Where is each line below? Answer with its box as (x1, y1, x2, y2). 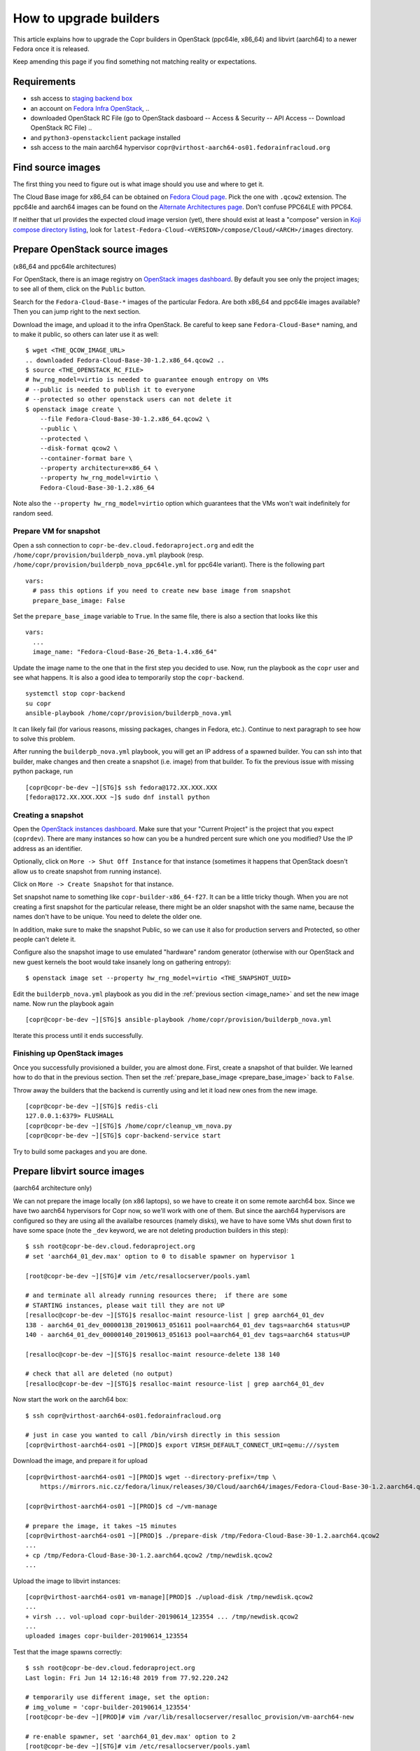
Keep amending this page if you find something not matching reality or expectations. (13, 57, 257, 66)
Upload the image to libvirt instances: (13, 1577, 120, 1585)
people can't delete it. (13, 935, 76, 943)
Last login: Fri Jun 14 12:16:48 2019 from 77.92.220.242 (25, 1674, 229, 1682)
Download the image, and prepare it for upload (13, 1457, 148, 1465)
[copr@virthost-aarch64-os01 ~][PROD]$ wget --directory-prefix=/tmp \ (25, 1473, 276, 1481)
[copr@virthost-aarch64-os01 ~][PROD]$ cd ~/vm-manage (25, 1502, 218, 1510)
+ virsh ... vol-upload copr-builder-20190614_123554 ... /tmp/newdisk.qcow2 (25, 1612, 299, 1621)
